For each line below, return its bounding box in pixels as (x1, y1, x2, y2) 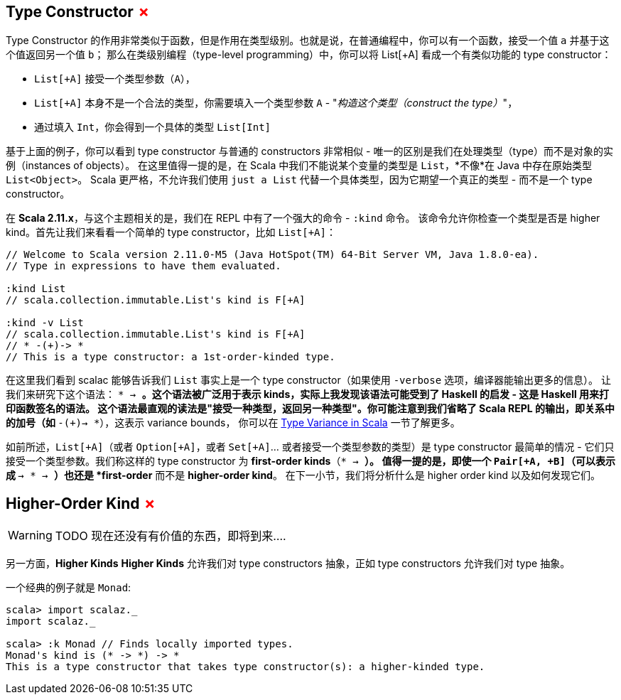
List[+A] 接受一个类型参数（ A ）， (34, 72, 195, 85)
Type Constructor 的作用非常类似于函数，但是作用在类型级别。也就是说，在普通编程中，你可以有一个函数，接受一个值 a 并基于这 (6, 34, 610, 47)
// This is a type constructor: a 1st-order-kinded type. (6, 351, 335, 363)
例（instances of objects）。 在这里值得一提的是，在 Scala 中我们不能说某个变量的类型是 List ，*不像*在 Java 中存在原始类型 (6, 159, 593, 172)
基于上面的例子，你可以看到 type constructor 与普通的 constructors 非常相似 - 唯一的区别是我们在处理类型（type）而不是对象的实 (6, 145, 613, 158)
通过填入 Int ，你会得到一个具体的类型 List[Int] (34, 121, 271, 134)
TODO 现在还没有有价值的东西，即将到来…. (55, 529, 286, 544)
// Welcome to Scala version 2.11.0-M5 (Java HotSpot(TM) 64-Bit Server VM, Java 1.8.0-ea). (6, 249, 539, 261)
